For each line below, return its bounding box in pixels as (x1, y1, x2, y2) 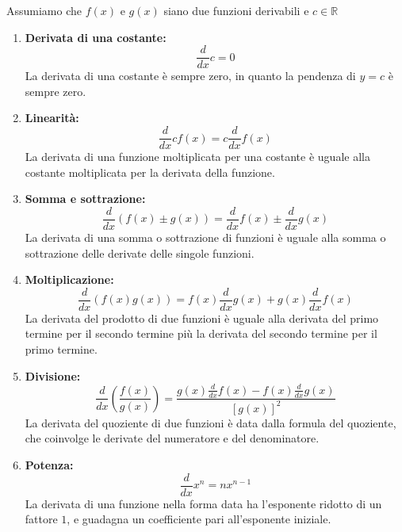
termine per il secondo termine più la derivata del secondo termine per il (25, 325, 377, 342)
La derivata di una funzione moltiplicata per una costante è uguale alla (25, 148, 370, 165)
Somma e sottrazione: (25, 190, 146, 207)
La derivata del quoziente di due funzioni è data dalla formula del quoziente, (25, 414, 396, 431)
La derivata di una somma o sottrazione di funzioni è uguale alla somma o (25, 228, 386, 245)
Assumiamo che (6, 2, 82, 18)
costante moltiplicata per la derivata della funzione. (25, 163, 275, 180)
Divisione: (25, 367, 81, 384)
